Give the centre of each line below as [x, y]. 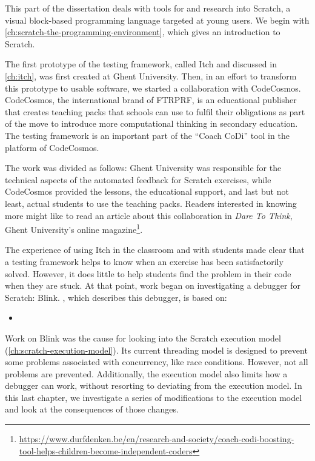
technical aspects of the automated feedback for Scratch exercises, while [138, 179]
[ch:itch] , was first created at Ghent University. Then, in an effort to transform [151, 76]
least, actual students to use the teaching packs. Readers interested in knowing [151, 203]
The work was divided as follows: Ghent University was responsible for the [143, 168]
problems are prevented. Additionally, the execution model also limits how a [146, 373]
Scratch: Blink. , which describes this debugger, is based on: [116, 297]
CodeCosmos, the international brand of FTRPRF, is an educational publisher [151, 100]
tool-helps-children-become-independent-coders [106, 450]
